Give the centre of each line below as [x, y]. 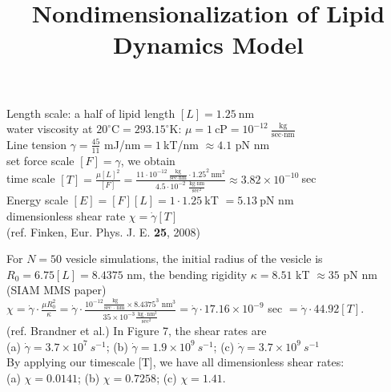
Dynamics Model [208, 44]
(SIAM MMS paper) [56, 290]
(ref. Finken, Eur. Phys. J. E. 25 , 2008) [104, 231]
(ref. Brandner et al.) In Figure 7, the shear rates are [137, 331]
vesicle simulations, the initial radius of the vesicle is [194, 259]
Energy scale [37, 200]
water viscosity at [50, 129]
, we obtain [148, 160]
